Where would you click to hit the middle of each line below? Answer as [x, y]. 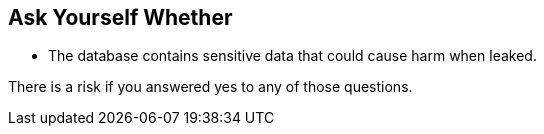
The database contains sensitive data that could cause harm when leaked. [292, 56]
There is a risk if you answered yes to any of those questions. [210, 87]
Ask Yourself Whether [120, 17]
